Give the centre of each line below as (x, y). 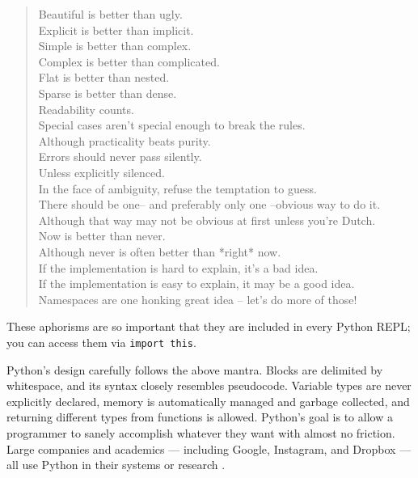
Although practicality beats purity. (125, 140)
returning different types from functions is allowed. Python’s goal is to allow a (200, 417)
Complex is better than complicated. (129, 61)
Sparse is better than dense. (108, 93)
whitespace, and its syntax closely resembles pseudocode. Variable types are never (209, 385)
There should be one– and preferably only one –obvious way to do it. (209, 204)
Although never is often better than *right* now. (160, 251)
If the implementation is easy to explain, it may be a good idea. (196, 283)
